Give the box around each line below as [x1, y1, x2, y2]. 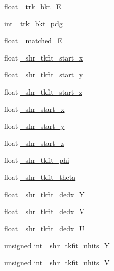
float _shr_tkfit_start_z [4, 86, 82, 97]
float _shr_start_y [4, 121, 65, 131]
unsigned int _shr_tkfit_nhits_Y [4, 240, 110, 251]
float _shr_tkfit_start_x [4, 52, 83, 63]
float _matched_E [4, 35, 63, 46]
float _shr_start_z [4, 137, 64, 148]
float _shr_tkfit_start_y [4, 69, 83, 80]
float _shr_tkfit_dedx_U [4, 223, 85, 233]
